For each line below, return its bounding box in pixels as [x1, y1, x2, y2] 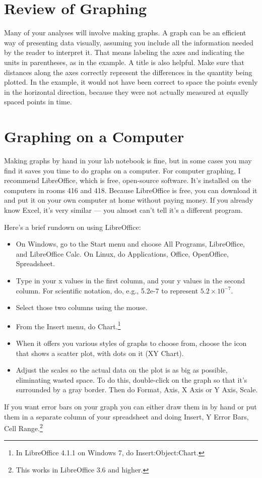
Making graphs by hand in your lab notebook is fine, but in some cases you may [4, 155, 252, 165]
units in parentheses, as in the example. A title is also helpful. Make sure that [4, 56, 244, 67]
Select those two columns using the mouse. [16, 302, 148, 313]
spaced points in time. [4, 96, 72, 107]
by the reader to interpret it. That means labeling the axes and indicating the [4, 47, 244, 57]
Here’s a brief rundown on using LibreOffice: [4, 221, 141, 232]
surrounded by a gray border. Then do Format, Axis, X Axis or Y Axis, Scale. [16, 384, 258, 395]
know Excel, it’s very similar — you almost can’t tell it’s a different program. [4, 204, 243, 215]
